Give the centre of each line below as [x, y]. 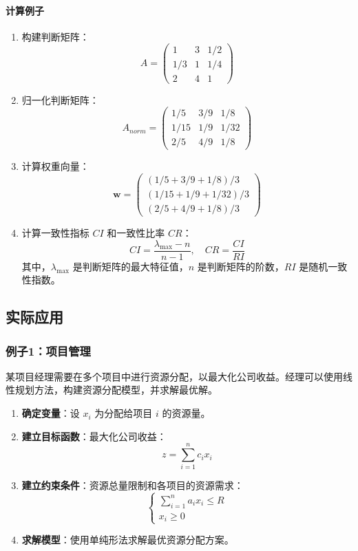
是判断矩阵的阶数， [241, 266]
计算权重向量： [55, 166]
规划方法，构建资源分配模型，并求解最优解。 [116, 390]
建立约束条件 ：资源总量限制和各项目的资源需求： [133, 485]
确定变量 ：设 [51, 413]
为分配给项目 [124, 413]
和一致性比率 [136, 233]
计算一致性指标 [55, 233]
